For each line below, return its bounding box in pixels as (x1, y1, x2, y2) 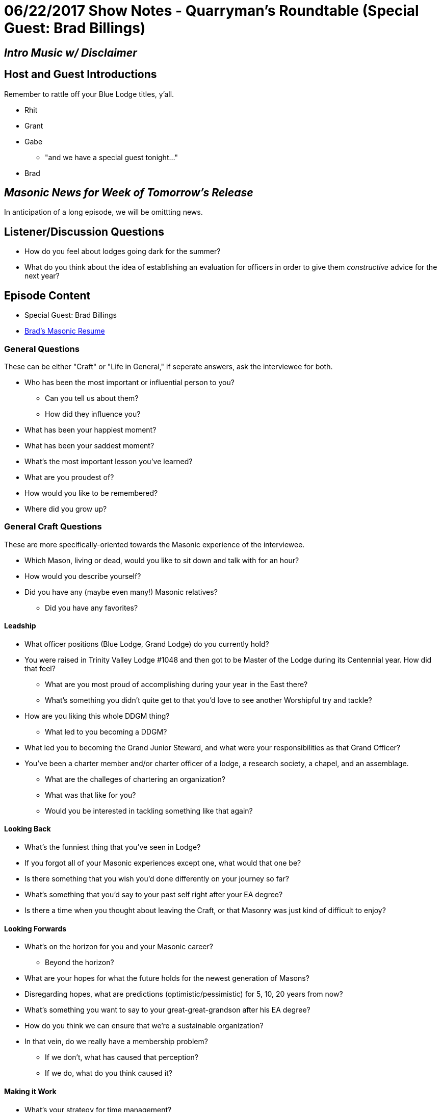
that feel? (24, 664, 56, 673)
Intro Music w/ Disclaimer (4, 46, 137, 59)
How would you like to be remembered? (24, 488, 158, 497)
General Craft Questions (4, 521, 102, 532)
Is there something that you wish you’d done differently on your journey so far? (24, 874, 289, 883)
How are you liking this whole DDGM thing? (24, 711, 170, 720)
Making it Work (4, 1086, 57, 1096)
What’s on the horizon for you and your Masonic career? (24, 942, 213, 951)
